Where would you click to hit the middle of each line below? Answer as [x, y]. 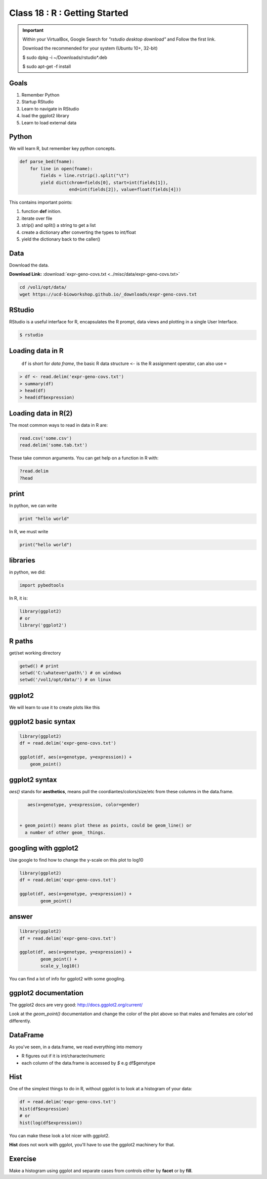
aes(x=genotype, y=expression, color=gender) [84, 805]
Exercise [23, 1159]
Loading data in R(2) [41, 413]
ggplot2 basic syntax [43, 721]
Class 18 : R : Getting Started [69, 13]
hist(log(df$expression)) [51, 1123]
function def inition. [42, 211]
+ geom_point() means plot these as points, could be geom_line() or [106, 825]
